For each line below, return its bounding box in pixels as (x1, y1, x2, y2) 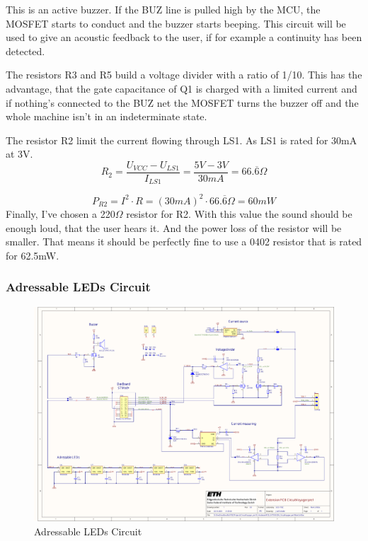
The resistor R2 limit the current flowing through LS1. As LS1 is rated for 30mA (6, 132, 357, 147)
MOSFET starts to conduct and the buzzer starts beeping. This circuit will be (6, 16, 346, 30)
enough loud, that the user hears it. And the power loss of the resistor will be (6, 220, 342, 235)
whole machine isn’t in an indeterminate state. (6, 109, 207, 124)
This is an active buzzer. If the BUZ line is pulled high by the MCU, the (6, 2, 321, 16)
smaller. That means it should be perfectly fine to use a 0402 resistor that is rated (6, 234, 362, 249)
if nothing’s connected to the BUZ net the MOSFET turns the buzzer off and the (6, 95, 359, 110)
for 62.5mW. (6, 248, 59, 262)
